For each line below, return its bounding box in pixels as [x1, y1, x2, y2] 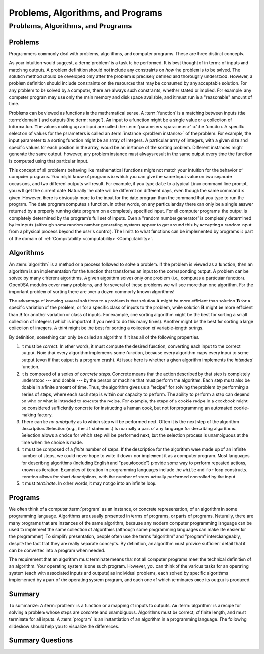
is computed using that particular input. [9, 158, 88, 164]
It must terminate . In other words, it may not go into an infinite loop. [21, 480, 157, 486]
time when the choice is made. [21, 439, 83, 445]
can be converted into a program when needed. [9, 547, 105, 553]
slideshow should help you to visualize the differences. [9, 623, 120, 629]
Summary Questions [9, 636, 73, 644]
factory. [37, 412, 53, 418]
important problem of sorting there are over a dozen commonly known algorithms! [9, 289, 175, 295]
